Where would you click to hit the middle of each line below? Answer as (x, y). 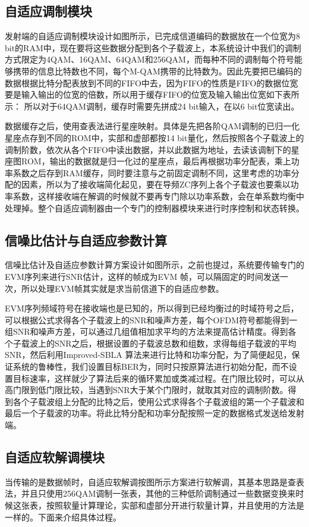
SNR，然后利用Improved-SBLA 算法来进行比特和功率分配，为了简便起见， (148, 355)
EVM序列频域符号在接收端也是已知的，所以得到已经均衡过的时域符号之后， (152, 308)
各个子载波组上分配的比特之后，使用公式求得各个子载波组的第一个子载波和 (158, 401)
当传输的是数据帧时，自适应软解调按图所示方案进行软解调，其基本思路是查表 (154, 481)
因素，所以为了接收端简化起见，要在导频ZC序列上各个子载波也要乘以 (156, 184)
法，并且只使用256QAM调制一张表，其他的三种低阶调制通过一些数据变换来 (150, 493)
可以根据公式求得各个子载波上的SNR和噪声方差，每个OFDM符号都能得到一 (151, 319)
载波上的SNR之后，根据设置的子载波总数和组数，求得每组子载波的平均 (159, 343)
